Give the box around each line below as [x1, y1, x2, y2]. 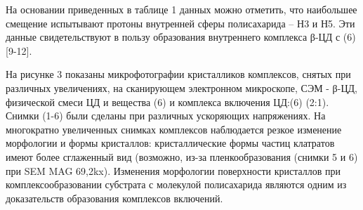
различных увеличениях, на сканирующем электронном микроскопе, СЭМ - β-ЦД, [6, 80, 357, 95]
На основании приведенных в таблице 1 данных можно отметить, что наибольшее [6, 2, 357, 16]
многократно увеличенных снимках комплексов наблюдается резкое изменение [6, 122, 342, 136]
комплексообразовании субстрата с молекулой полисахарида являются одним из [6, 177, 347, 192]
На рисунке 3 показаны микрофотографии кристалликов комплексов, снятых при [6, 67, 351, 81]
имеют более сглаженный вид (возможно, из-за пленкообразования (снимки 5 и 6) [6, 149, 358, 164]
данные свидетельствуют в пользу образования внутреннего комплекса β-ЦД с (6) [6, 29, 356, 44]
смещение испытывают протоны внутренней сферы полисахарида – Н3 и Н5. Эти [6, 15, 355, 30]
